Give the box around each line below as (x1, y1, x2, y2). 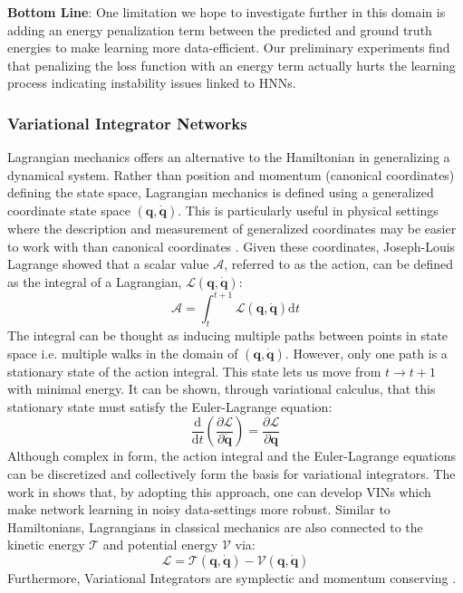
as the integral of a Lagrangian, (7, 272, 182, 291)
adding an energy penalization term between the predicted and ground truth (7, 20, 432, 39)
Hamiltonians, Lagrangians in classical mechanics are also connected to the (7, 517, 423, 536)
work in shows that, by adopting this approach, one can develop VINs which (7, 482, 431, 501)
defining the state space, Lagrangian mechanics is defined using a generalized (7, 183, 434, 202)
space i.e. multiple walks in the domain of (7, 343, 238, 362)
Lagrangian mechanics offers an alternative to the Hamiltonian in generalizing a (7, 148, 450, 167)
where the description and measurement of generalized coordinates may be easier (7, 218, 457, 237)
